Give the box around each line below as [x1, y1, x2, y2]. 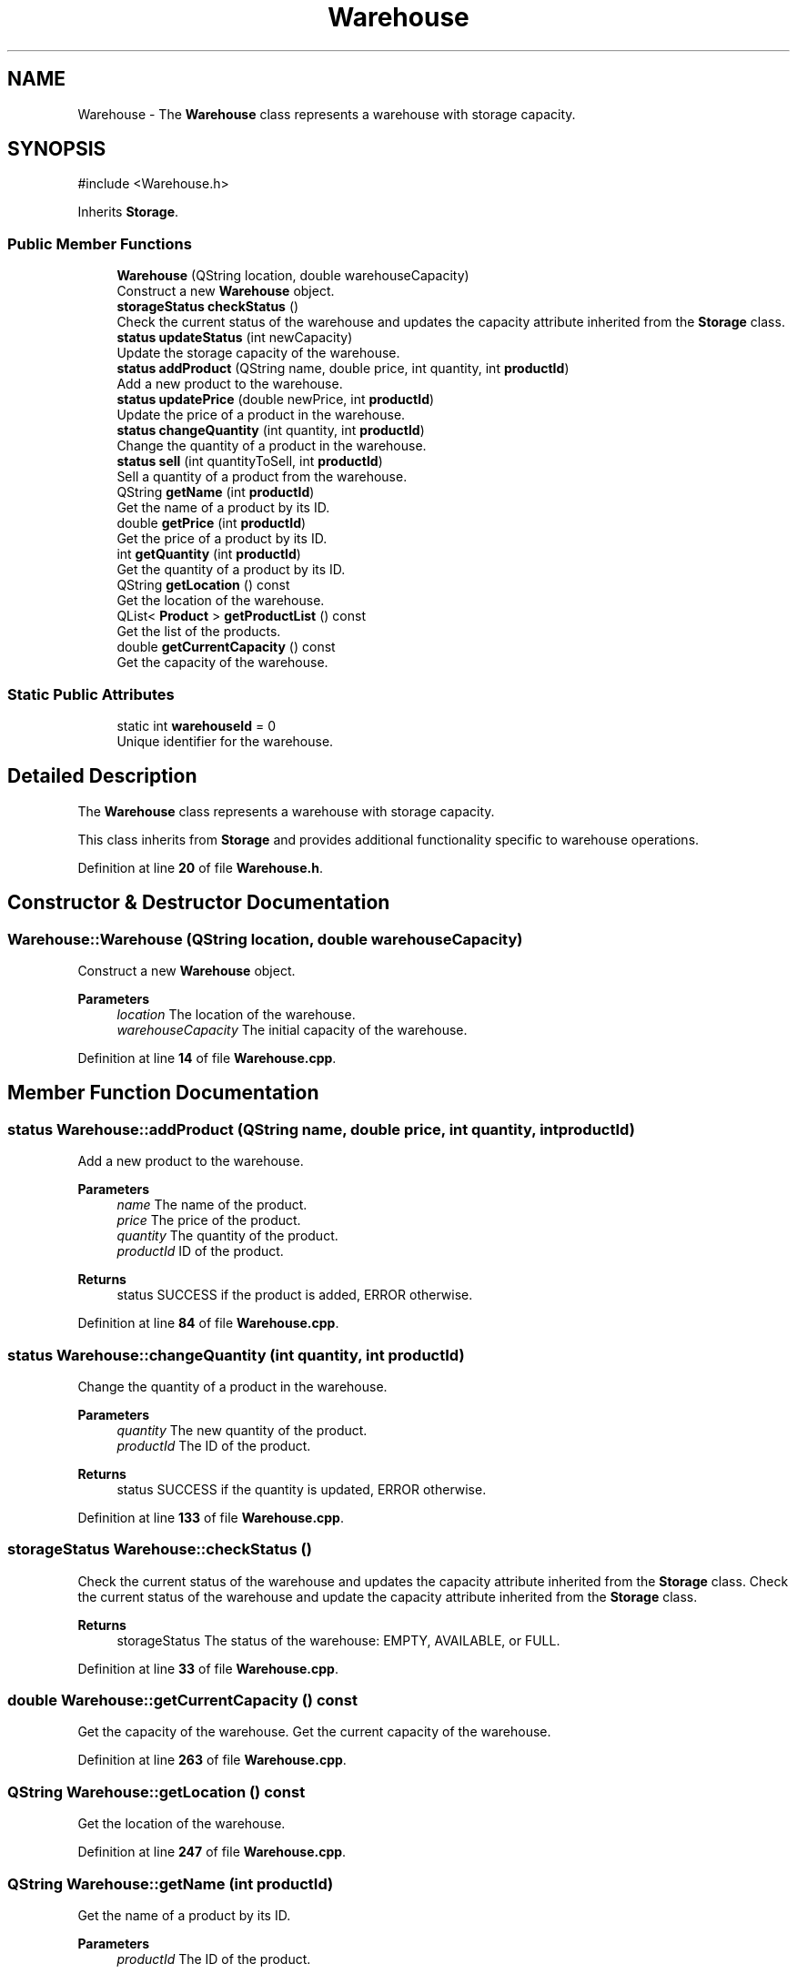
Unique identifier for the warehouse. [116, 733, 334, 749]
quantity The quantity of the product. [116, 1228, 338, 1244]
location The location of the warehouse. [116, 1007, 356, 1022]
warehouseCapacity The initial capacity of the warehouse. [116, 1022, 468, 1038]
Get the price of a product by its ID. [116, 531, 328, 547]
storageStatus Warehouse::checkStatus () [7, 1540, 312, 1559]
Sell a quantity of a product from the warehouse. [116, 469, 408, 485]
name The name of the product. [116, 1197, 308, 1213]
